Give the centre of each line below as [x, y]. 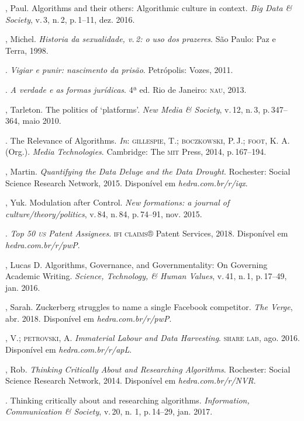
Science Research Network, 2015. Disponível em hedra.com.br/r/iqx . [127, 182]
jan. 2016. [23, 287]
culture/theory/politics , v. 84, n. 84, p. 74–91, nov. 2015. [104, 213]
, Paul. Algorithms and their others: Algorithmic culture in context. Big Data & [149, 8]
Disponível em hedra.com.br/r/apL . [69, 349]
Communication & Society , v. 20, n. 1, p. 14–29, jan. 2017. [109, 411]
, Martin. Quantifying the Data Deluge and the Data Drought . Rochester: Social [148, 171]
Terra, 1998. [27, 50]
